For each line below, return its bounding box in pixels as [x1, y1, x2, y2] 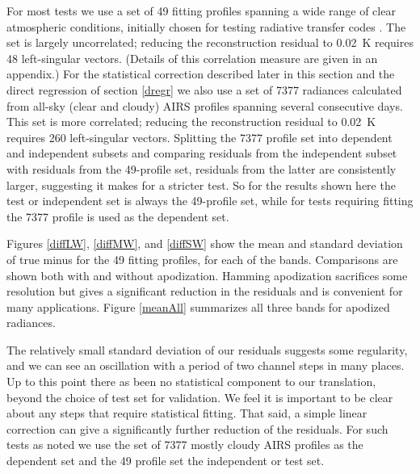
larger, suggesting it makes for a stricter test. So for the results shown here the [6, 176, 396, 193]
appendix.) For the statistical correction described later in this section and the [6, 65, 395, 82]
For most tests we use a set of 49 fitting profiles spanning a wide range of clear [6, 2, 396, 19]
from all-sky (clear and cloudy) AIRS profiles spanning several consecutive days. [6, 97, 403, 114]
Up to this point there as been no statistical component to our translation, [6, 373, 376, 390]
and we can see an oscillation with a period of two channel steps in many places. [6, 357, 405, 374]
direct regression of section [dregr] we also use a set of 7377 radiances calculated [6, 81, 402, 98]
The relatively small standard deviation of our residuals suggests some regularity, [6, 341, 408, 358]
